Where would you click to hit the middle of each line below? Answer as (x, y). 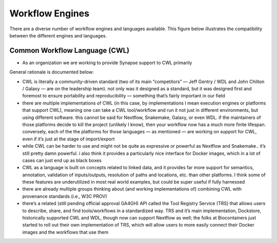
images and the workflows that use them (65, 232)
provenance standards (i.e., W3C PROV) (65, 196)
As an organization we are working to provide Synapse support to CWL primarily (107, 63)
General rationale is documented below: (52, 72)
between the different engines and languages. (58, 35)
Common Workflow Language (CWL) (70, 50)
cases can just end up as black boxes (62, 160)
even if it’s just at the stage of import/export (68, 139)
